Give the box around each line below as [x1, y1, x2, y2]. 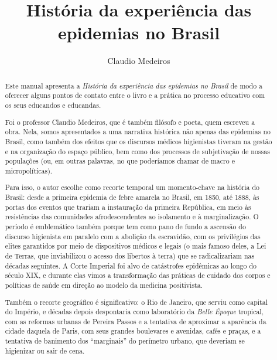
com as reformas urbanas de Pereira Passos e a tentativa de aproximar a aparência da [5, 316, 266, 326]
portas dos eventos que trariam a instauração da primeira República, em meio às [5, 202, 251, 212]
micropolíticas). [5, 165, 53, 175]
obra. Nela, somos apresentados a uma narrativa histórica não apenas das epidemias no [5, 127, 271, 137]
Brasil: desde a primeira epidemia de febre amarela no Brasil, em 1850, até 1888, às [5, 192, 259, 202]
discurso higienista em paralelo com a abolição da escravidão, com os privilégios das [5, 231, 261, 241]
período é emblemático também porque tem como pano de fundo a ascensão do [5, 222, 246, 232]
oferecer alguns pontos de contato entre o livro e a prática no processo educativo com [5, 90, 265, 100]
